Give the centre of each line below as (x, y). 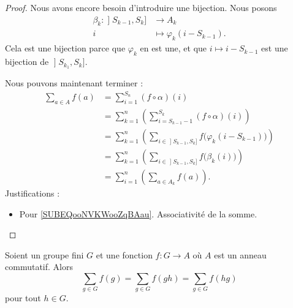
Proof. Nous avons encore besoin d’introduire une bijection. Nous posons (141, 7)
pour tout (23, 298)
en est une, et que (173, 48)
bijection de (27, 62)
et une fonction (124, 254)
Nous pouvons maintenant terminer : (74, 82)
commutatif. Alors (39, 267)
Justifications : (32, 193)
